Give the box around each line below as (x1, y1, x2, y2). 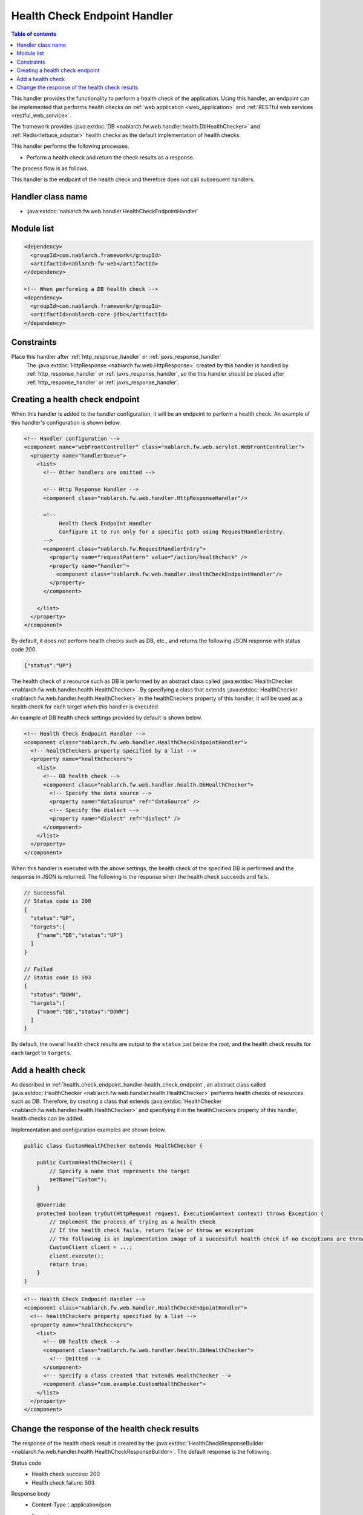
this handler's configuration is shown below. (11, 419, 121, 426)
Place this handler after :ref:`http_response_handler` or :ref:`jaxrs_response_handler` (11, 353, 222, 361)
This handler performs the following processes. (11, 142, 129, 150)
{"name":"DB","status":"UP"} (36, 932, 123, 939)
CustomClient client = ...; (49, 1244, 133, 1251)
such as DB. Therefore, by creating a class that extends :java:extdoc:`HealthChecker (11, 1097, 222, 1105)
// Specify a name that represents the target (49, 1167, 190, 1174)
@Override (36, 1202, 66, 1208)
